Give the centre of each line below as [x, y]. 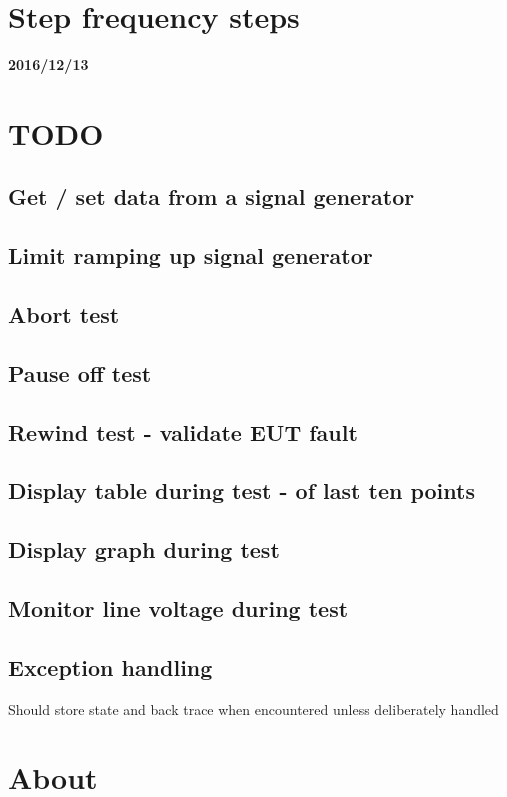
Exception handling [110, 666]
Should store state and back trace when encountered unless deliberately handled [253, 708]
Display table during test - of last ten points [241, 490]
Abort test [64, 314]
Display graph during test [144, 549]
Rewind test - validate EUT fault [183, 431]
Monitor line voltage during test [178, 607]
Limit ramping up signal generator [190, 255]
